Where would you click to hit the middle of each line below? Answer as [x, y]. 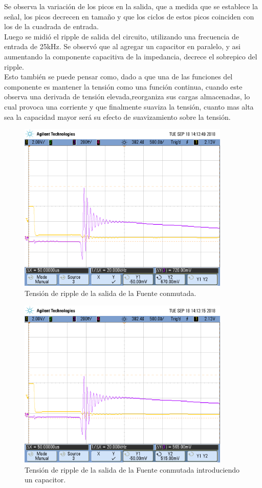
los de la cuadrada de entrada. [51, 26]
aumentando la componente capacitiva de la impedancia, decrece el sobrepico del [131, 56]
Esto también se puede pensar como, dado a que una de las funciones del [118, 77]
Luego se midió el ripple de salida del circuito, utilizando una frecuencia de [122, 36]
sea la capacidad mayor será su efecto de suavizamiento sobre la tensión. [117, 116]
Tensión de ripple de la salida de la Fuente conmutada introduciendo [132, 469]
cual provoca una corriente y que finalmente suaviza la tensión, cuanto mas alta [129, 106]
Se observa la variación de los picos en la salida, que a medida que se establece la [131, 6]
